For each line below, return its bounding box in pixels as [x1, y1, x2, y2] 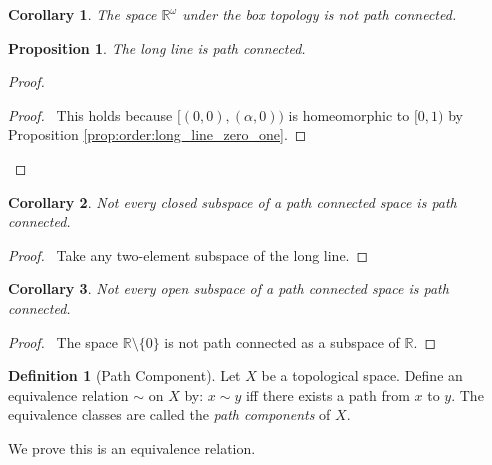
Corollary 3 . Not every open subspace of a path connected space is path [8, 278, 449, 299]
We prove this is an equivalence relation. [8, 437, 256, 458]
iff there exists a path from [245, 384, 410, 405]
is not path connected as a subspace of [164, 331, 400, 352]
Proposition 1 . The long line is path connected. [8, 37, 306, 58]
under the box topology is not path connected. [182, 4, 457, 24]
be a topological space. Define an [261, 365, 463, 386]
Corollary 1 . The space [8, 4, 157, 24]
